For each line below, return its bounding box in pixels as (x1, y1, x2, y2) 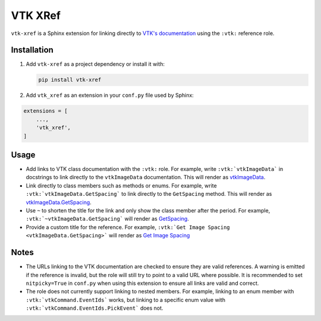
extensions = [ (23, 107, 68, 115)
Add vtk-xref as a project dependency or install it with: (26, 61, 165, 68)
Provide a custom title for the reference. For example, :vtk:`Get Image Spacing (26, 223, 230, 231)
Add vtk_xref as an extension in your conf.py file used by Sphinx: (26, 92, 194, 99)
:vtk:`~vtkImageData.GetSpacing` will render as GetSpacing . (26, 215, 190, 223)
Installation (11, 45, 53, 55)
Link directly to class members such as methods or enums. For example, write (26, 182, 217, 189)
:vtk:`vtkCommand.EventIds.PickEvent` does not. (26, 304, 163, 312)
